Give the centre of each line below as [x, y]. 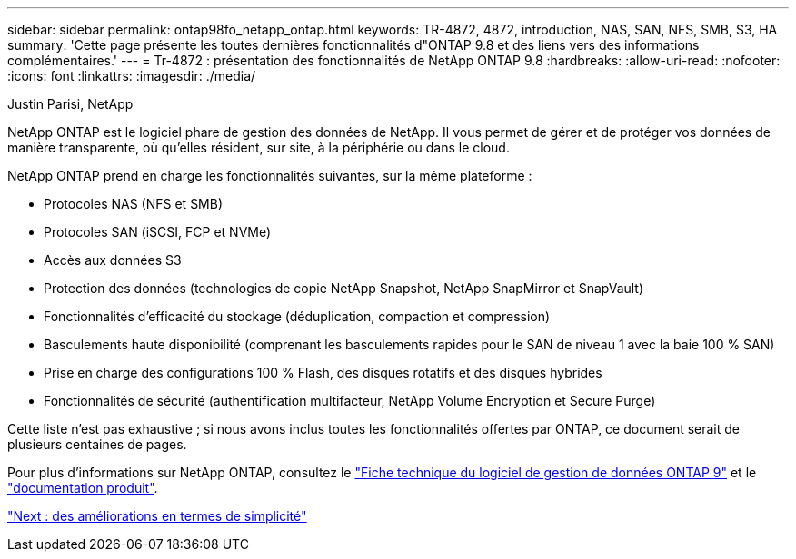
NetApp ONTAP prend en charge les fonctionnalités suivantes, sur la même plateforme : [270, 176]
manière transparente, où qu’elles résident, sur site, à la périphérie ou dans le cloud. [259, 147]
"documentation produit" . [83, 488]
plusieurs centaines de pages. [97, 444]
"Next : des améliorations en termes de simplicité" [157, 516]
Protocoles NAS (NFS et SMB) [134, 204]
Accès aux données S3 [113, 260]
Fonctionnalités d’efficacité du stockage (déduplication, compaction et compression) [297, 316]
